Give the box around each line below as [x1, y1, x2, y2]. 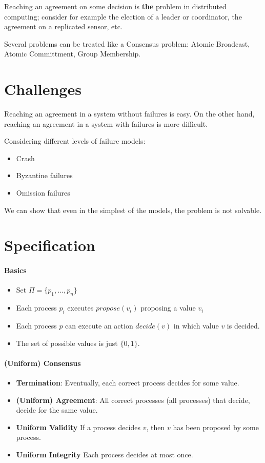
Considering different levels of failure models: [4, 136, 146, 146]
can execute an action [65, 320, 133, 331]
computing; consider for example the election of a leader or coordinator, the [4, 11, 242, 22]
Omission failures [16, 187, 70, 198]
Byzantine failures [16, 170, 73, 181]
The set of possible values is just [16, 337, 118, 348]
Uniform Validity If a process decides [16, 421, 141, 432]
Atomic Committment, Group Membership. [4, 48, 141, 59]
